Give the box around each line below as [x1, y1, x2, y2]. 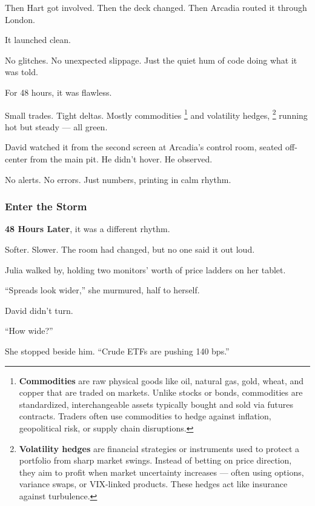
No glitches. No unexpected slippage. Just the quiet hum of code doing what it [5, 53, 297, 66]
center [5, 153, 27, 165]
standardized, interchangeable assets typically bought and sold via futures [19, 398, 293, 410]
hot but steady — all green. [5, 120, 108, 133]
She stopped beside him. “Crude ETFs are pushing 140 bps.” [5, 344, 230, 357]
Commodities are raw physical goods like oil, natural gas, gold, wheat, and [19, 374, 304, 387]
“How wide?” [5, 324, 53, 337]
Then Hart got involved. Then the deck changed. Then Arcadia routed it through [5, 1, 307, 13]
